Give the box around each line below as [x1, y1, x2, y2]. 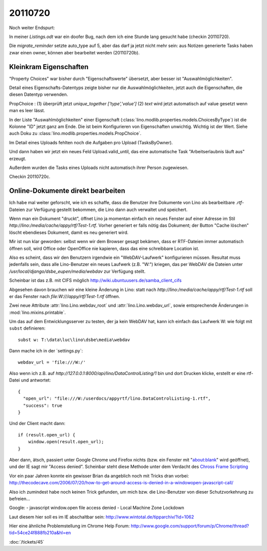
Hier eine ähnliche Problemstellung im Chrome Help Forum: [9, 523, 130, 529]
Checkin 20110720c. [9, 173, 50, 180]
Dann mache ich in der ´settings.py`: [9, 348, 83, 354]
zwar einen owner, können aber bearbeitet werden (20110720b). [9, 49, 140, 55]
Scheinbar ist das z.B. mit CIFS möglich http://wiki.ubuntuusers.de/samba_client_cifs [9, 277, 182, 284]
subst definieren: [9, 325, 45, 331]
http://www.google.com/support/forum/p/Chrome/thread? [131, 523, 249, 529]
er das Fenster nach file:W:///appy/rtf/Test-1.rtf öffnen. [9, 293, 121, 299]
